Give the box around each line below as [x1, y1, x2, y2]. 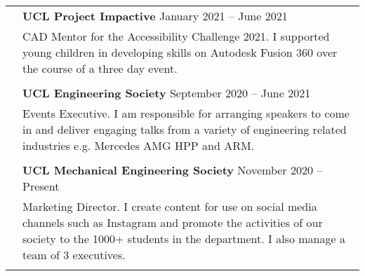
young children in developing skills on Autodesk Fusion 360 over [22, 44, 338, 60]
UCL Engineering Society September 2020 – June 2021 [22, 85, 311, 101]
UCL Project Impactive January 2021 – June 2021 [22, 8, 288, 24]
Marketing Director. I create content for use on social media [22, 198, 317, 214]
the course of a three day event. [22, 60, 178, 76]
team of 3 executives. [22, 247, 126, 263]
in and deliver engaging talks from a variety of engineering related [22, 121, 347, 137]
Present [22, 178, 60, 194]
